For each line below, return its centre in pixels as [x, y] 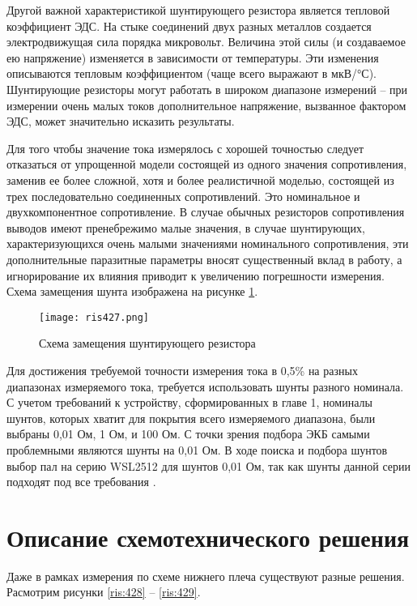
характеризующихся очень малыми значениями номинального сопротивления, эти [208, 243]
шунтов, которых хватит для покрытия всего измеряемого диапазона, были [191, 418]
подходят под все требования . [81, 482]
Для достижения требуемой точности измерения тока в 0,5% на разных [182, 370]
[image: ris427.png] [94, 317]
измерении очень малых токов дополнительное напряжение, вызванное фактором [206, 105]
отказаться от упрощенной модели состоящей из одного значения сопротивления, [207, 164]
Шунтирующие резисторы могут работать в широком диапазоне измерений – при [207, 89]
